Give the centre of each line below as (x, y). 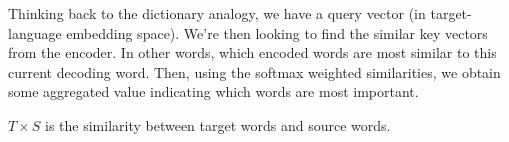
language (35, 32)
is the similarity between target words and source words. (218, 124)
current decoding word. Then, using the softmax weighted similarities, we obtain (254, 71)
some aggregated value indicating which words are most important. (213, 91)
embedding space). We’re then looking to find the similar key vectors (277, 32)
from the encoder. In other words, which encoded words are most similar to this (252, 52)
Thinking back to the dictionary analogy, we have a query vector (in (217, 13)
